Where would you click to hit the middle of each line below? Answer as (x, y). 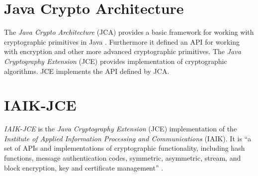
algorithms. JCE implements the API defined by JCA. (87, 71)
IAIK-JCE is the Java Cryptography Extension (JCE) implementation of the (121, 129)
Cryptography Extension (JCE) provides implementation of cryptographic (116, 61)
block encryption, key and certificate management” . (84, 167)
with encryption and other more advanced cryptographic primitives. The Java (123, 51)
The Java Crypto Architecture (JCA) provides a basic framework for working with (129, 32)
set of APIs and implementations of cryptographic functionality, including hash (125, 148)
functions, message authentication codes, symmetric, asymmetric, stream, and (123, 158)
